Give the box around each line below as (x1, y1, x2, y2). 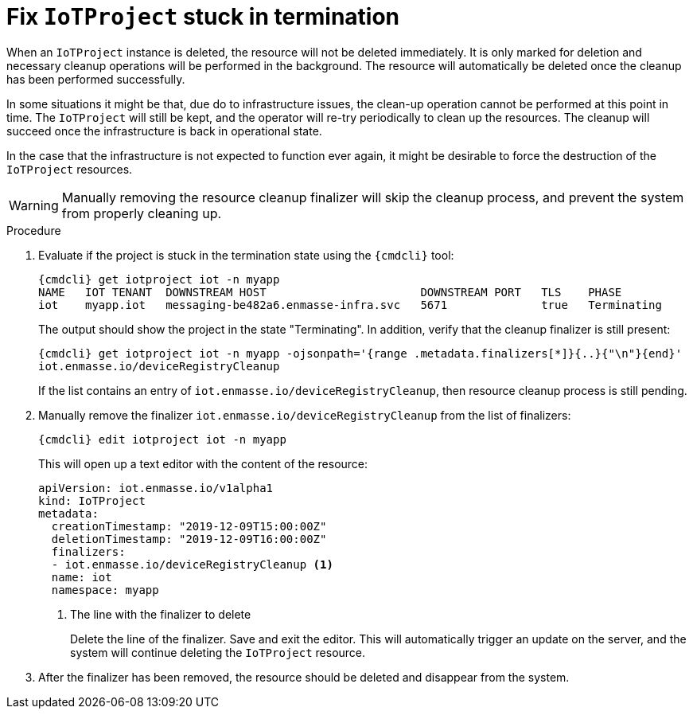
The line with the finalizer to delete (70, 607, 251, 621)
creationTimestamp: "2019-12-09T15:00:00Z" (51, 519, 327, 533)
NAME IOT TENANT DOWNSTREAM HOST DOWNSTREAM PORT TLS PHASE (38, 285, 622, 299)
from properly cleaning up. (61, 205, 222, 221)
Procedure (6, 223, 61, 237)
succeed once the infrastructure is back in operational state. (6, 123, 322, 138)
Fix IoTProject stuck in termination (6, 3, 400, 30)
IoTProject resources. (6, 162, 133, 176)
